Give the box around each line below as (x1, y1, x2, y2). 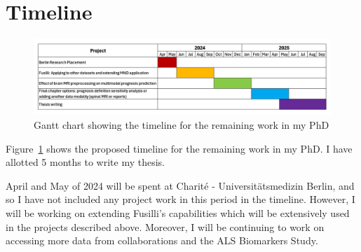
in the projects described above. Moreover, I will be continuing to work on (6, 219, 325, 234)
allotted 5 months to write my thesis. (6, 155, 165, 169)
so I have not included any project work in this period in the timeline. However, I (6, 192, 355, 206)
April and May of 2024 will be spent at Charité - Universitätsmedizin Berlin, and (6, 178, 355, 192)
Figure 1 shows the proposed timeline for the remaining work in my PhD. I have (6, 141, 353, 155)
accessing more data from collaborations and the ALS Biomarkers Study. (6, 233, 318, 248)
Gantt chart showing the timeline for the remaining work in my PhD (34, 118, 329, 132)
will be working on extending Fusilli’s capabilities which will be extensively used (6, 206, 350, 220)
